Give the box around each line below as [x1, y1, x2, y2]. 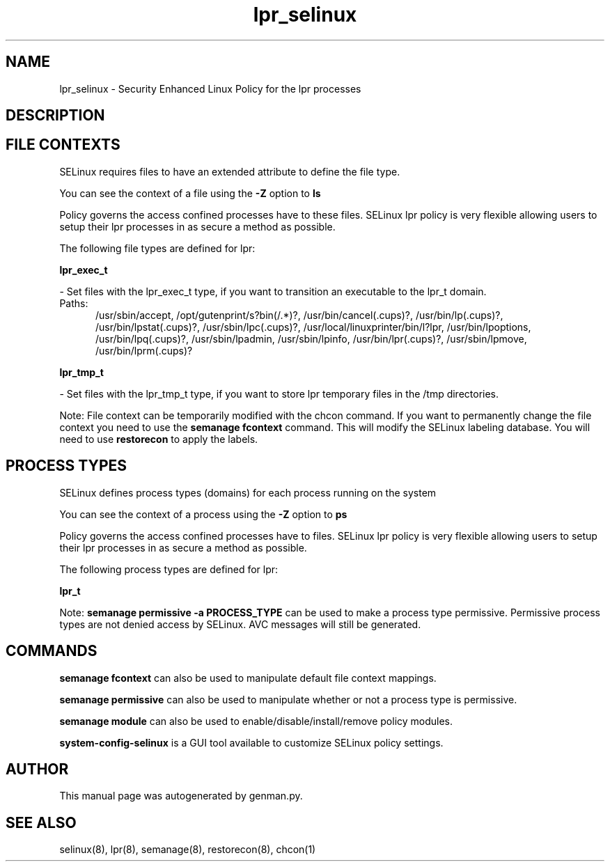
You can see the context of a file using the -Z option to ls [59, 187, 321, 199]
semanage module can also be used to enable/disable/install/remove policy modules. [59, 714, 453, 727]
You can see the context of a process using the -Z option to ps [59, 508, 347, 520]
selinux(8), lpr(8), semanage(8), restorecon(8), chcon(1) [59, 843, 316, 856]
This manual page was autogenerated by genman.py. [59, 790, 303, 802]
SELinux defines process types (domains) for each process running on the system [59, 486, 437, 499]
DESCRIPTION [6, 107, 105, 125]
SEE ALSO [6, 813, 77, 831]
